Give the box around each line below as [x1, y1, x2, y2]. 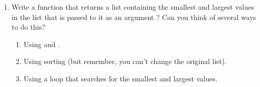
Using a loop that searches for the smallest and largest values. [23, 73, 218, 83]
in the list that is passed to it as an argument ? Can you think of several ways [11, 11, 256, 22]
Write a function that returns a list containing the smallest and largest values [11, 2, 254, 12]
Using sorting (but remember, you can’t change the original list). [23, 56, 227, 67]
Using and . [23, 38, 60, 49]
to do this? [11, 21, 45, 32]
